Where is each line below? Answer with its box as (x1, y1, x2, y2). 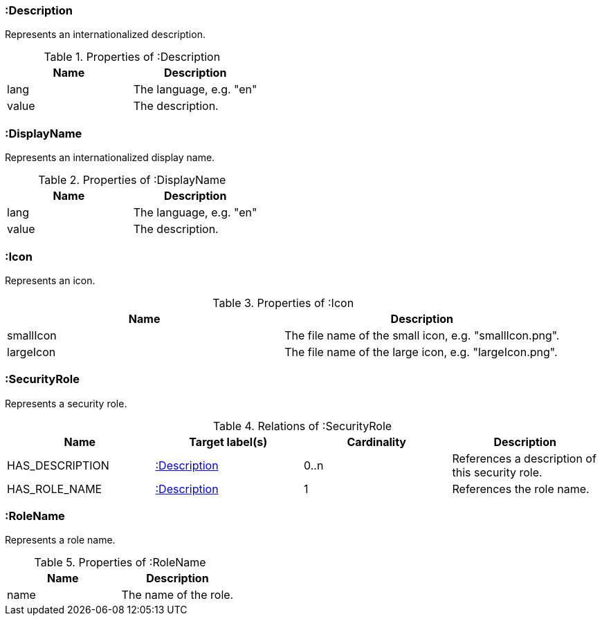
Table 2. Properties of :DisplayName (38, 173, 226, 187)
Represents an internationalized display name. (5, 151, 215, 164)
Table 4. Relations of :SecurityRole (212, 418, 392, 433)
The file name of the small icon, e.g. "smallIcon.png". (284, 328, 560, 342)
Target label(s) (189, 434, 268, 449)
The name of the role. (121, 588, 234, 602)
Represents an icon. (5, 274, 95, 286)
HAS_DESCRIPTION (7, 458, 109, 472)
